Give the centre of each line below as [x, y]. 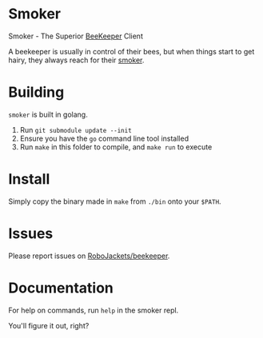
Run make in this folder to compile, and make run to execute [116, 147]
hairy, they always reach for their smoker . [76, 60]
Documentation [61, 288]
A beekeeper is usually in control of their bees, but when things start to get [131, 51]
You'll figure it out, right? [49, 325]
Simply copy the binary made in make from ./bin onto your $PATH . [115, 201]
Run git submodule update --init [76, 129]
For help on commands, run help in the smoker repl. [94, 310]
